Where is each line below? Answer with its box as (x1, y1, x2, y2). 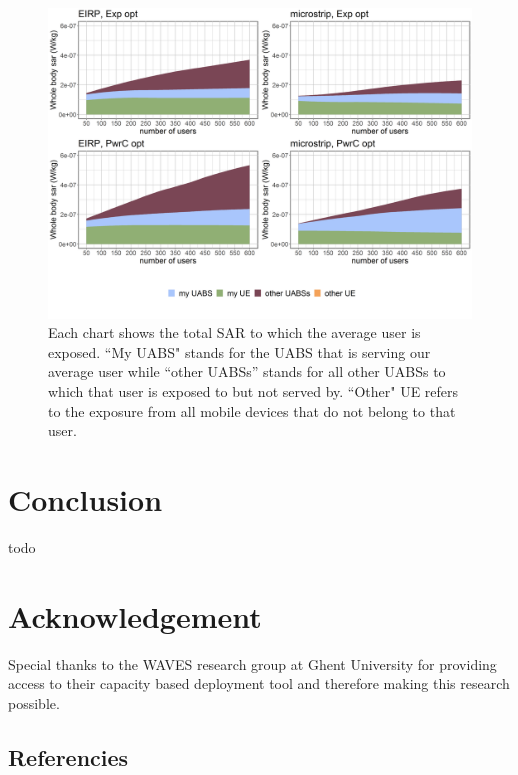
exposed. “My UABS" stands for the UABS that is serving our (48, 341, 431, 362)
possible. (8, 692, 60, 713)
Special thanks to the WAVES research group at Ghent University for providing (8, 653, 497, 674)
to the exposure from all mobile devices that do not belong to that (48, 400, 456, 421)
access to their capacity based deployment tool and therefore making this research (8, 673, 510, 694)
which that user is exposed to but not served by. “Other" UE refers (48, 380, 459, 401)
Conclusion (8, 478, 163, 519)
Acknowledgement (8, 595, 262, 636)
